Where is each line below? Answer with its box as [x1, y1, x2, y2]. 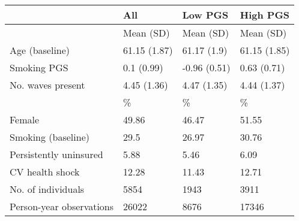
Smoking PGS [10, 60, 68, 74]
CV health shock [10, 165, 80, 178]
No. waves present [10, 78, 85, 92]
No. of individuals [10, 182, 85, 196]
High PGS [240, 8, 290, 22]
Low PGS [182, 8, 229, 22]
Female [10, 113, 40, 126]
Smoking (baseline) [10, 130, 89, 144]
